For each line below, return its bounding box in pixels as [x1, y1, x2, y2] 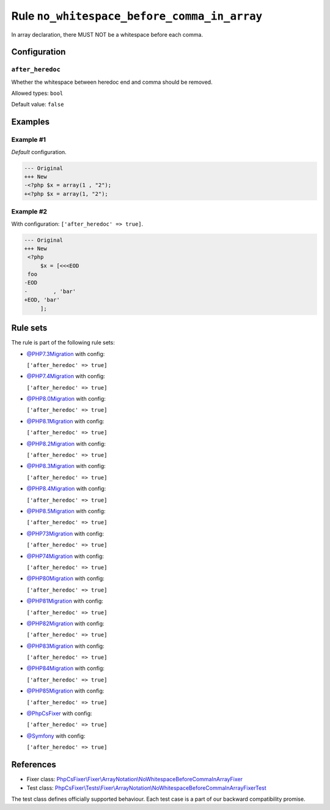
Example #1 [11, 135, 46, 144]
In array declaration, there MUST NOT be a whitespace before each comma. [11, 31, 204, 38]
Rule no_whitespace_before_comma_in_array [11, 9, 263, 23]
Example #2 [11, 207, 48, 216]
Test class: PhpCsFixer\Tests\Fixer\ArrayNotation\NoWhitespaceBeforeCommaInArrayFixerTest [26, 784, 267, 792]
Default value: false [11, 101, 64, 108]
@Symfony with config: [26, 732, 86, 740]
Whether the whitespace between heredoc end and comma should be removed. [11, 78, 213, 86]
